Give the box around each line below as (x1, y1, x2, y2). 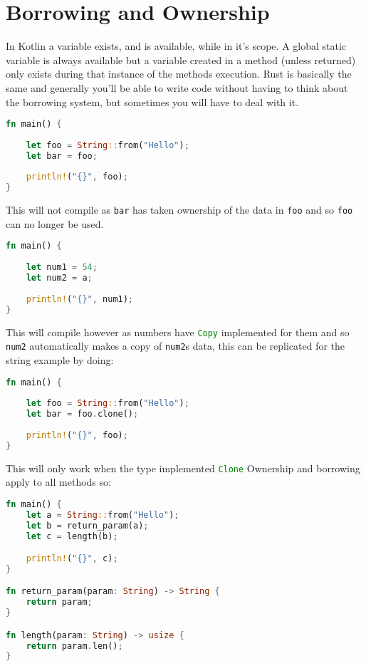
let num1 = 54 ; (26, 262, 98, 273)
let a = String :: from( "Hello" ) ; (26, 509, 179, 520)
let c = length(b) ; (26, 531, 118, 541)
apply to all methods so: (6, 474, 111, 489)
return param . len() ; (26, 640, 123, 651)
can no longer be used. (6, 216, 104, 231)
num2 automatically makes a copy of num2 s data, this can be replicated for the (6, 338, 345, 353)
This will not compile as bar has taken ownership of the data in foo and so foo (6, 202, 353, 217)
